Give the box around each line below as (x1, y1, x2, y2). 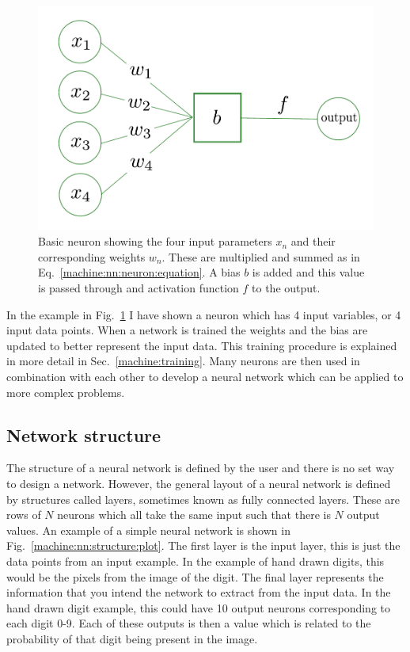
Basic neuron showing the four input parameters (38, 233, 272, 250)
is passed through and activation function (38, 280, 239, 296)
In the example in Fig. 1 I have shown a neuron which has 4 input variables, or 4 (6, 306, 401, 322)
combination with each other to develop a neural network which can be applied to (6, 368, 404, 384)
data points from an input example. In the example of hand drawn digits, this (6, 552, 385, 569)
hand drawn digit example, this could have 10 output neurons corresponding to (6, 599, 390, 616)
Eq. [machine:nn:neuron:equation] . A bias (38, 264, 241, 280)
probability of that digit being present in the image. (6, 630, 258, 646)
